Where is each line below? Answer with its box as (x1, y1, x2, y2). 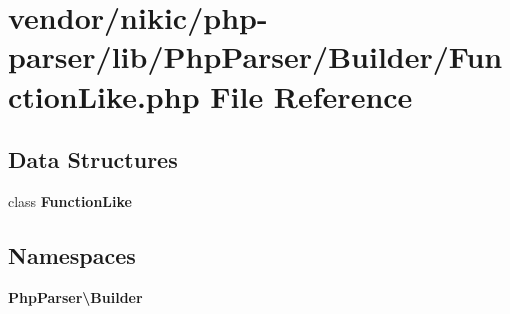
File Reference (210, 75, 413, 116)
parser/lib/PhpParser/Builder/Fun (8, 36, 503, 77)
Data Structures (8, 144, 178, 175)
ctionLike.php (8, 75, 200, 116)
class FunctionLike (8, 190, 132, 211)
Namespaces (8, 239, 136, 270)
